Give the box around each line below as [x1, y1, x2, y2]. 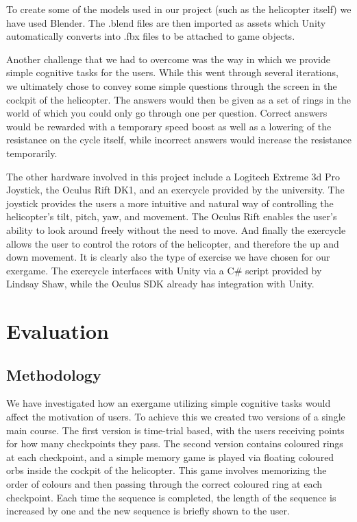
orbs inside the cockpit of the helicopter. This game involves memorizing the [6, 463, 327, 477]
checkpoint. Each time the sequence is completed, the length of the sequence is [6, 490, 336, 504]
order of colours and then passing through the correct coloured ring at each [6, 477, 323, 491]
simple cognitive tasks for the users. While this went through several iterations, [6, 65, 338, 80]
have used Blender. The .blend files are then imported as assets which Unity [6, 15, 326, 29]
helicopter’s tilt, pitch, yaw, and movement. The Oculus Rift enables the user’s [6, 209, 337, 224]
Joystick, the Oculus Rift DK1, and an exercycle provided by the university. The [6, 182, 345, 197]
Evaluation [6, 317, 109, 345]
